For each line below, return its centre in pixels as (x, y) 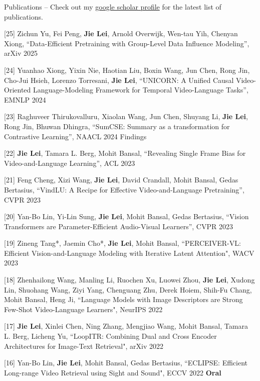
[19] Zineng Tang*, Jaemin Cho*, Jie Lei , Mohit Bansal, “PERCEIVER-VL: (122, 243)
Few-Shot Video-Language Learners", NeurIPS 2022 (83, 309)
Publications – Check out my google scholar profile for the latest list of (113, 7)
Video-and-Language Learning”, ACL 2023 (70, 163)
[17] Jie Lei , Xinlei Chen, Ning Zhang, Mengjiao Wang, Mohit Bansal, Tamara (126, 326)
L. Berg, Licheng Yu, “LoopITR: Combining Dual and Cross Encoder (110, 336)
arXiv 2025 (21, 53)
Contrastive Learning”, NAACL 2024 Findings (75, 136)
